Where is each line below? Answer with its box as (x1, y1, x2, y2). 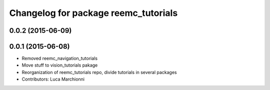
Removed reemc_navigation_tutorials (21, 55, 97, 62)
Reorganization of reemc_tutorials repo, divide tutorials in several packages (21, 69, 177, 75)
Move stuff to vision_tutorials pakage (21, 62, 98, 68)
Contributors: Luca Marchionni (21, 76, 85, 82)
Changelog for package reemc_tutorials (9, 7, 178, 18)
